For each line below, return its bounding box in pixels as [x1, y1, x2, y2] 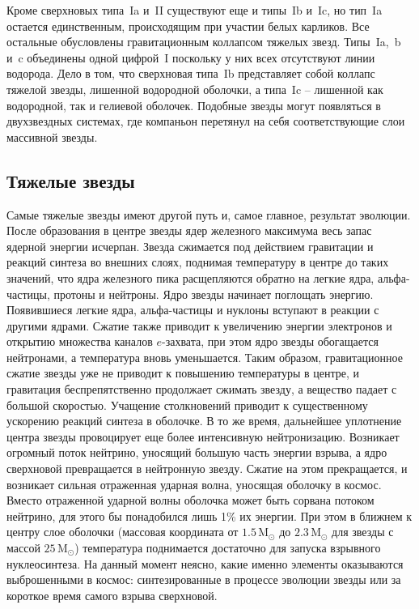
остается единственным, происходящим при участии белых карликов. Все [6, 17, 370, 34]
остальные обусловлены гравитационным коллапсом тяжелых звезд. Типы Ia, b [6, 33, 401, 50]
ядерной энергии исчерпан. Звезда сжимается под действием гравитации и [6, 237, 374, 254]
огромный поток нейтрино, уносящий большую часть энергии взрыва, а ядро [6, 444, 387, 461]
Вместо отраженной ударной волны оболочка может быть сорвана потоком [6, 492, 375, 509]
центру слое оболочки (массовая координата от [6, 523, 239, 540]
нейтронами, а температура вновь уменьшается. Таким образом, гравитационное [6, 348, 403, 365]
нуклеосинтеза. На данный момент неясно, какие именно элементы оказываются [6, 555, 404, 572]
